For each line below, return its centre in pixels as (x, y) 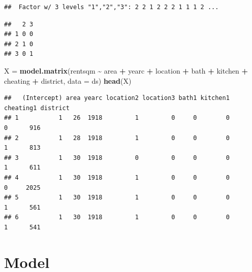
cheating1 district (37, 108)
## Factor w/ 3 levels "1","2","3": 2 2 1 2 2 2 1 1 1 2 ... (112, 7)
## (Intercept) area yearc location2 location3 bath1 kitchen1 (117, 98)
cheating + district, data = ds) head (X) (68, 80)
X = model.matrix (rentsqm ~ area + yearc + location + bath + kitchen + (126, 70)
